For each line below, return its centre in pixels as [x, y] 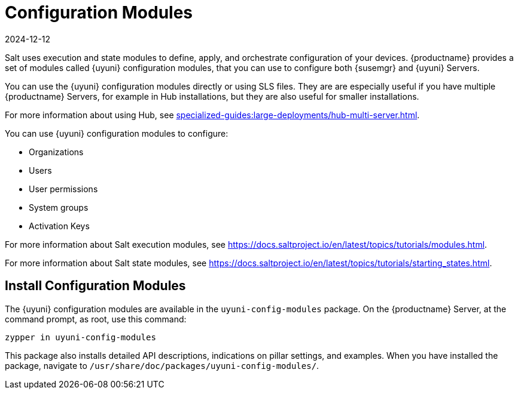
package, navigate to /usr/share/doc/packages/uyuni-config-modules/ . [162, 365]
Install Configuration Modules [95, 286]
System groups [59, 207]
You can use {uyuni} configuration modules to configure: [117, 133]
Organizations [56, 152]
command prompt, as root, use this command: [96, 319]
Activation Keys [59, 226]
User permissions [63, 189]
